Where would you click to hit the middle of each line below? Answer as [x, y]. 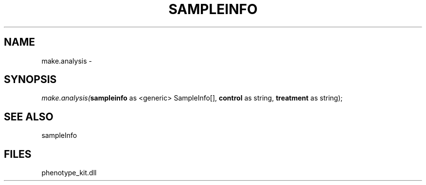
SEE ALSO [29, 117]
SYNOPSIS [30, 80]
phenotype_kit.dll [69, 173]
